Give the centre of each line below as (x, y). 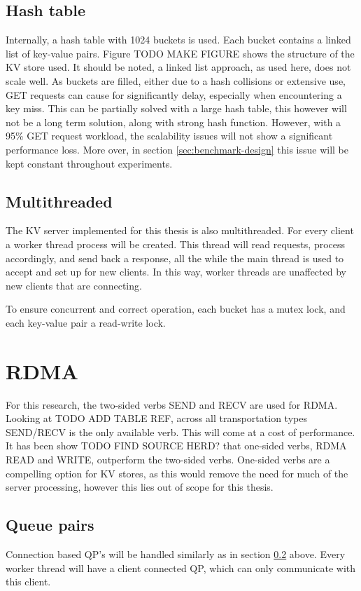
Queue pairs (50, 525)
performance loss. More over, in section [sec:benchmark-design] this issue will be (177, 149)
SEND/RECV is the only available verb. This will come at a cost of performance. (180, 432)
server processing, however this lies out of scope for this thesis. (140, 487)
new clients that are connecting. (74, 285)
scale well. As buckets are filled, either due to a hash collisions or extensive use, (176, 80)
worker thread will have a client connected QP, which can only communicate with (181, 568)
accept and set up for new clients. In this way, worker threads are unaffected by (176, 272)
